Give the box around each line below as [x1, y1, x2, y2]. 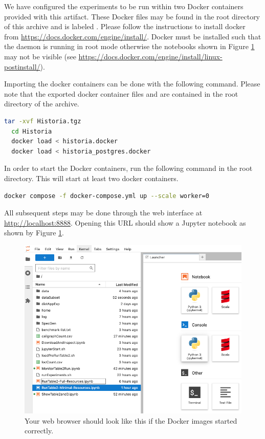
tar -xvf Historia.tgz [4, 117, 81, 125]
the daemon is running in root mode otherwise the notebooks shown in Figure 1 [4, 41, 255, 52]
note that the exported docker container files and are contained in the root [4, 88, 238, 99]
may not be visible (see [4, 51, 76, 61]
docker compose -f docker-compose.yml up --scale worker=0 [4, 192, 209, 200]
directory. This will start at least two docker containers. [4, 172, 179, 183]
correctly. [25, 425, 54, 436]
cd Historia [11, 127, 52, 135]
